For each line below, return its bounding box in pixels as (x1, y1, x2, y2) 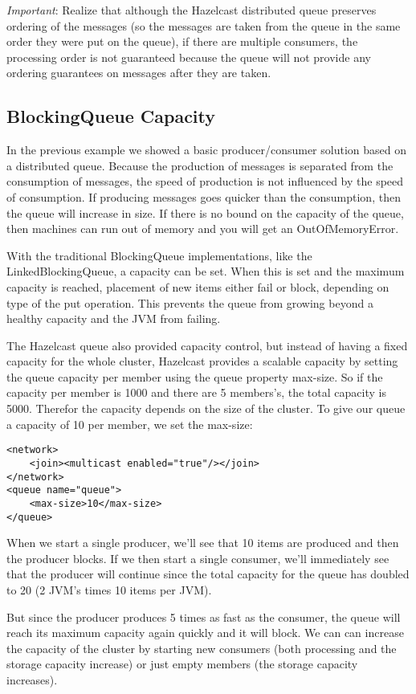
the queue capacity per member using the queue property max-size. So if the (6, 368, 383, 385)
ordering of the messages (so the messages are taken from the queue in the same (6, 17, 401, 34)
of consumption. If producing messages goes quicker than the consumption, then (6, 188, 401, 205)
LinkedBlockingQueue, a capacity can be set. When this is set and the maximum (6, 263, 405, 280)
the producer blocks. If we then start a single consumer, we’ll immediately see (6, 549, 389, 566)
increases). (6, 671, 58, 688)
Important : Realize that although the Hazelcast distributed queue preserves (6, 2, 377, 18)
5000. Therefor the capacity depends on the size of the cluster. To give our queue (6, 400, 406, 417)
